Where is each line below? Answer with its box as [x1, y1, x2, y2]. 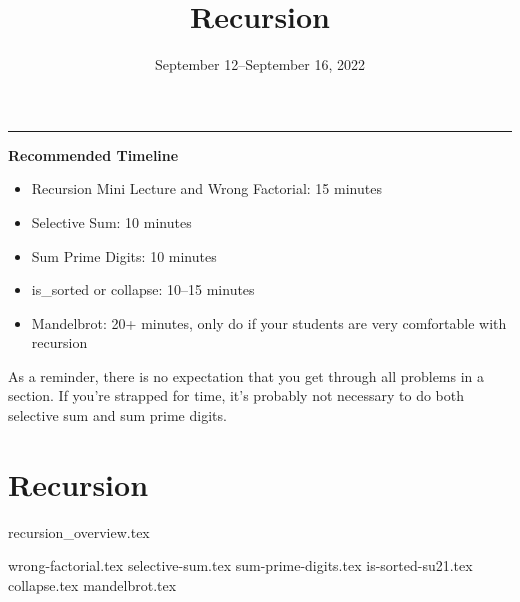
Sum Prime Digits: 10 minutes [31, 245, 217, 266]
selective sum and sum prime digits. [8, 405, 227, 426]
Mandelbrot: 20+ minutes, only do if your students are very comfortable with [31, 312, 507, 333]
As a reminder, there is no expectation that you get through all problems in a [8, 365, 485, 386]
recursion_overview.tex [8, 521, 150, 542]
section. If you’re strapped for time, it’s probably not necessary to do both [8, 385, 464, 406]
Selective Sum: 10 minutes [31, 211, 192, 232]
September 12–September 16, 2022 [154, 54, 366, 75]
